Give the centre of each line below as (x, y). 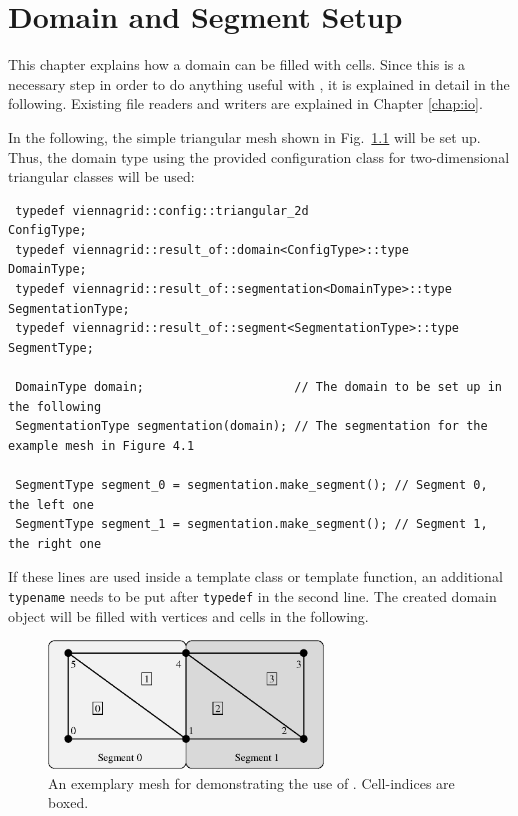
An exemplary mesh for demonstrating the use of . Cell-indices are (251, 782)
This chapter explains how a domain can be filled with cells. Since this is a (236, 64)
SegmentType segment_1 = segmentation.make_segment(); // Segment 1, (251, 524)
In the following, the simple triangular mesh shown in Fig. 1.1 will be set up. (244, 136)
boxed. (68, 802)
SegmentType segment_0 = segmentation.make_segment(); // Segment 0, (251, 485)
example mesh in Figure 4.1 (101, 445)
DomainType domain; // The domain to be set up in (258, 387)
